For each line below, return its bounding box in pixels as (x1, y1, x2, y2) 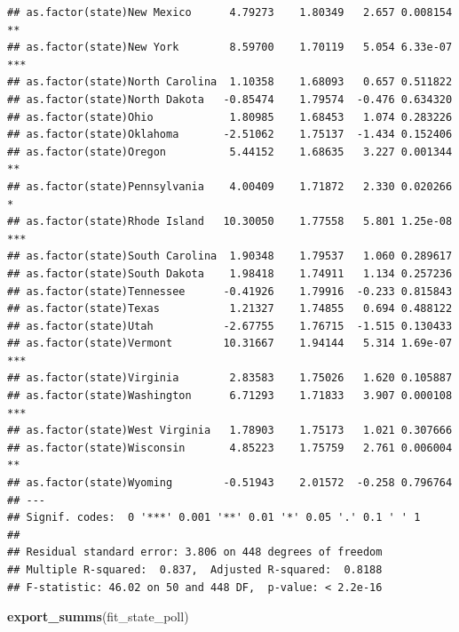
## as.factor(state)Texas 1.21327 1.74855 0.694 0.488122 (7, 302, 453, 316)
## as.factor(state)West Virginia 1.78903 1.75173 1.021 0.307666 (7, 424, 453, 437)
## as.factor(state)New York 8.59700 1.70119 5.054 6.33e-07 (7, 41, 453, 54)
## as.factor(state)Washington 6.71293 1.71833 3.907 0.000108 (7, 389, 453, 403)
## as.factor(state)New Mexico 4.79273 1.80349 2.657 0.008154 (7, 6, 453, 19)
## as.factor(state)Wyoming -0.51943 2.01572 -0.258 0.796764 (7, 476, 453, 490)
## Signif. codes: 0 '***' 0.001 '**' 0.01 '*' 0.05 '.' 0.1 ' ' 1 (7, 511, 421, 524)
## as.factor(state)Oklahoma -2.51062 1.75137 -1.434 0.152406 (7, 128, 453, 141)
